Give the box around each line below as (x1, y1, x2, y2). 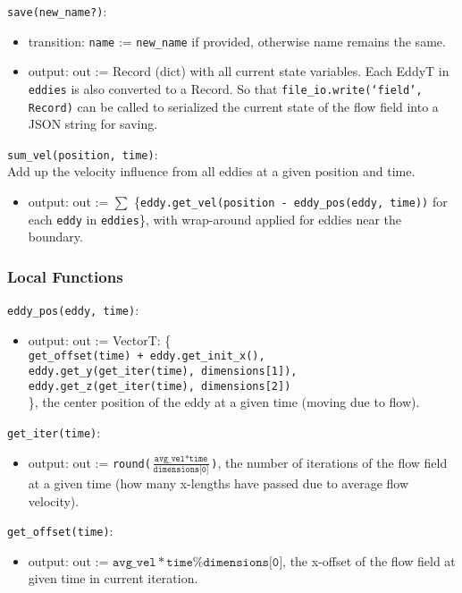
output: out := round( (28, 453, 151, 471)
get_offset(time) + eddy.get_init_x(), (28, 350, 265, 363)
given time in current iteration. (28, 569, 198, 588)
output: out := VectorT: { (28, 330, 172, 349)
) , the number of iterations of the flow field (211, 453, 448, 471)
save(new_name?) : (7, 2, 107, 20)
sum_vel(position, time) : (7, 144, 158, 163)
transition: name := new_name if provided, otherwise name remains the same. (28, 31, 446, 50)
